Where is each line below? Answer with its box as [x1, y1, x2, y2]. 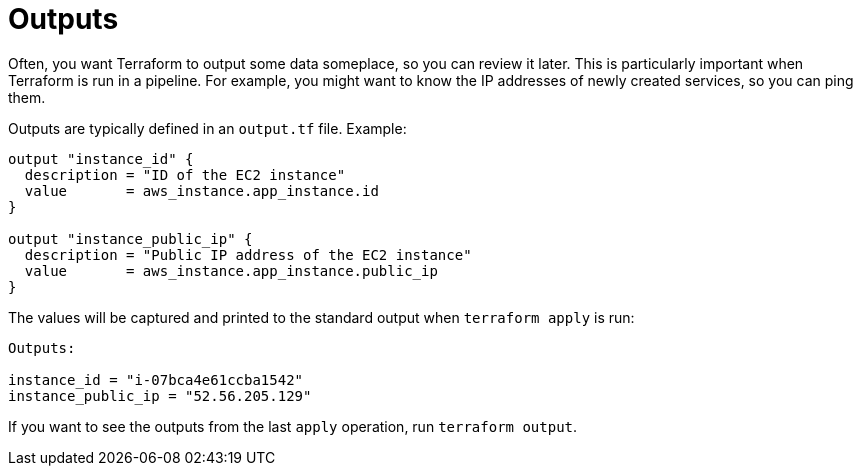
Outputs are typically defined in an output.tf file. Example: [8, 119, 407, 137]
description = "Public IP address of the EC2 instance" [24, 246, 472, 263]
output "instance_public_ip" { [8, 230, 253, 247]
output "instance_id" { [8, 150, 194, 167]
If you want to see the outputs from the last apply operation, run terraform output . [8, 417, 578, 435]
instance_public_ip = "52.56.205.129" [8, 387, 312, 404]
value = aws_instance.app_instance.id [24, 182, 379, 199]
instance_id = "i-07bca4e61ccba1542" [8, 371, 304, 388]
